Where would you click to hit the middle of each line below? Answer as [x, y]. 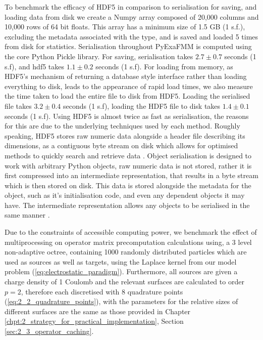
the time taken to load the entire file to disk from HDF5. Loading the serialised [127, 96]
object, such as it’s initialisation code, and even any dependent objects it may [125, 195]
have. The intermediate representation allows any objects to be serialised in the [127, 205]
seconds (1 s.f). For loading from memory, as [164, 66]
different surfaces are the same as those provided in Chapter [98, 311]
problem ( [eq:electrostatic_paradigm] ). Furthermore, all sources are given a [121, 271]
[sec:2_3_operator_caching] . [49, 331]
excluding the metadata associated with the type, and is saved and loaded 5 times [131, 36]
